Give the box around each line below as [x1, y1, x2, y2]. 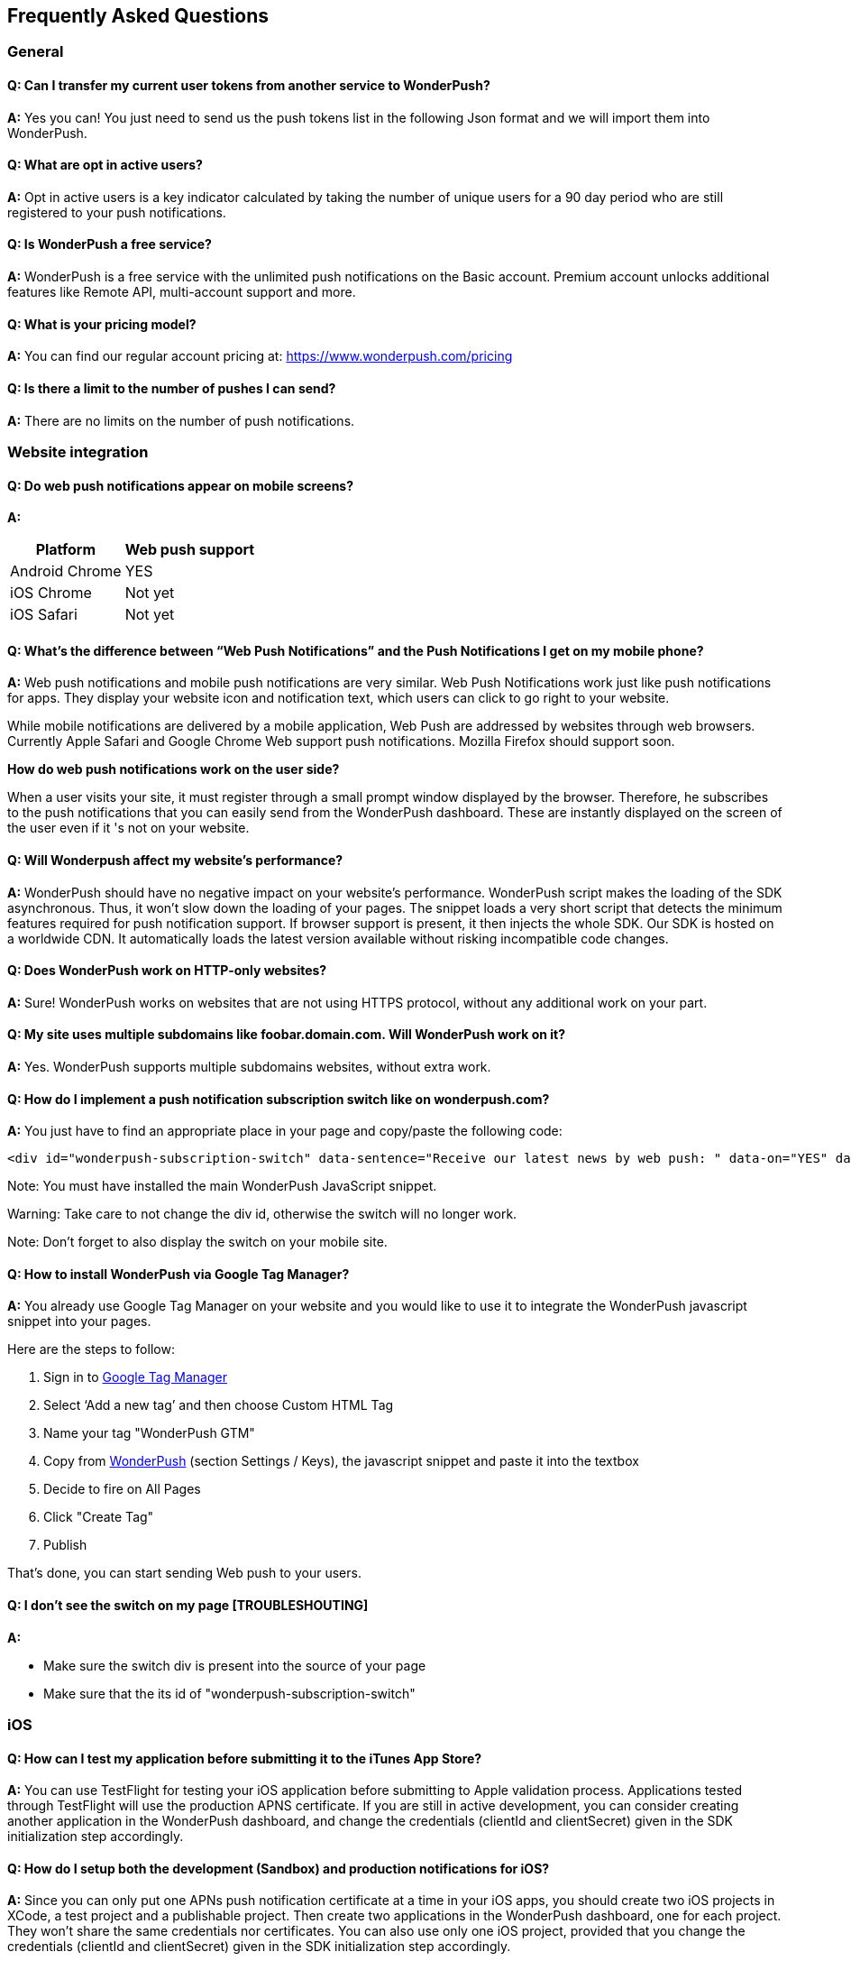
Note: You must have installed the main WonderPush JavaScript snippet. [7, 1178, 437, 1194]
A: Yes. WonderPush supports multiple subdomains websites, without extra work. [7, 1058, 491, 1074]
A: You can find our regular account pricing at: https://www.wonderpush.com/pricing [7, 348, 513, 364]
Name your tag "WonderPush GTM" [43, 1425, 255, 1441]
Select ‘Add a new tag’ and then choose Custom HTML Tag [43, 1397, 394, 1413]
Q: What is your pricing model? [7, 316, 197, 332]
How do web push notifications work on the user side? [7, 761, 340, 778]
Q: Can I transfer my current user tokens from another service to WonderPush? [7, 78, 490, 94]
